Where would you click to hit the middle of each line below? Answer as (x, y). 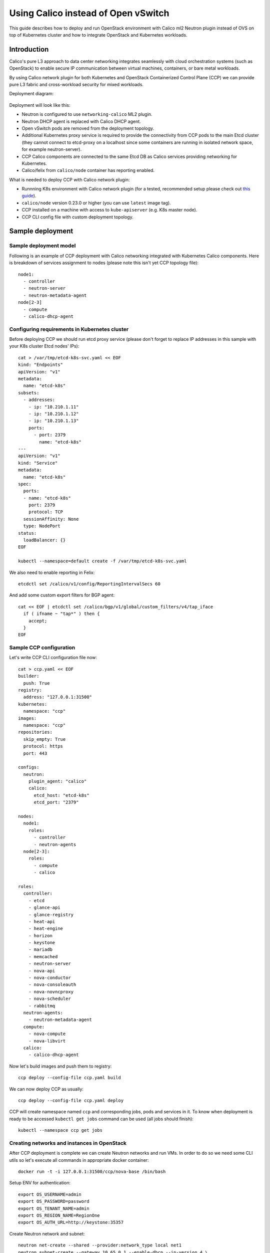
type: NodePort (42, 526)
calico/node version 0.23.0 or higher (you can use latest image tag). (96, 202)
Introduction (29, 49)
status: (27, 533)
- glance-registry (51, 914)
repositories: (35, 732)
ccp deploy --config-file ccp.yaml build (69, 1078)
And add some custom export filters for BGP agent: (62, 595)
